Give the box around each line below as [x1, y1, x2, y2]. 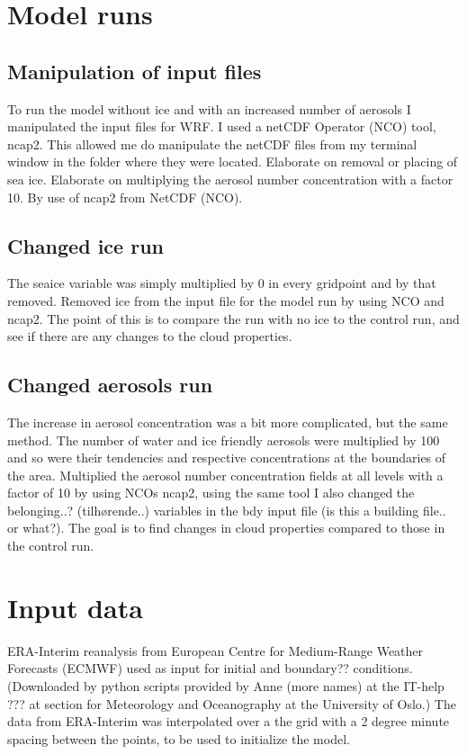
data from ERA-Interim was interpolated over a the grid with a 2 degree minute [7, 712, 450, 731]
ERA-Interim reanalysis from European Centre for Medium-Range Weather [7, 641, 424, 660]
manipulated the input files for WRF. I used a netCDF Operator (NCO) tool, [7, 117, 436, 136]
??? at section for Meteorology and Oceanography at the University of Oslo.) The [7, 694, 456, 713]
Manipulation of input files [7, 57, 262, 85]
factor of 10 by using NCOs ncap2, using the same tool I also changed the [7, 483, 415, 502]
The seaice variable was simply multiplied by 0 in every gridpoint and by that [7, 274, 436, 292]
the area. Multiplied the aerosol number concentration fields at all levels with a [7, 465, 444, 484]
